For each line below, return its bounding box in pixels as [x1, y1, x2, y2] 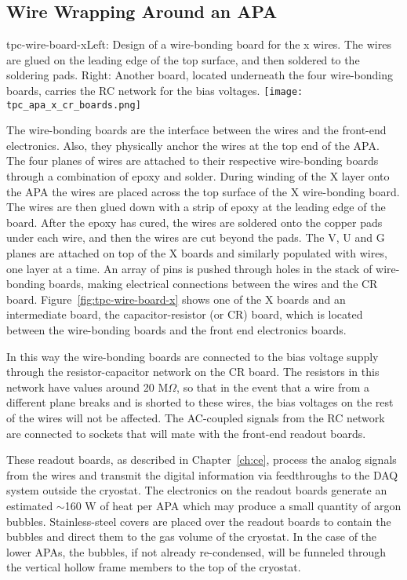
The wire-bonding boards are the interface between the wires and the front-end [6, 122, 387, 138]
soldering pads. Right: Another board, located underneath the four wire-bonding [6, 67, 394, 83]
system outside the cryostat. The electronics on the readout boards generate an [6, 482, 387, 498]
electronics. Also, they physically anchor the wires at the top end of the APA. [6, 137, 380, 153]
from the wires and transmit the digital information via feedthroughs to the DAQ [6, 466, 398, 483]
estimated [6, 497, 53, 513]
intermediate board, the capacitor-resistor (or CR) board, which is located [6, 306, 363, 323]
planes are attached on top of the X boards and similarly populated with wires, [6, 245, 387, 261]
